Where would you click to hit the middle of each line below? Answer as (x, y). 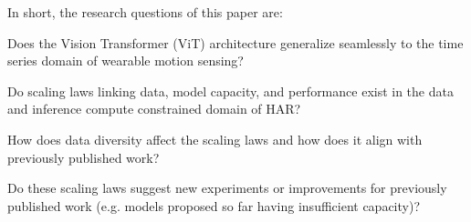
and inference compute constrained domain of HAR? (154, 109)
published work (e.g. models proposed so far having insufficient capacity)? (214, 205)
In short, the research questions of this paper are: (145, 12)
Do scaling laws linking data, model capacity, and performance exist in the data (230, 91)
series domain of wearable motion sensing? (126, 61)
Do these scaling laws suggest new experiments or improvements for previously (227, 188)
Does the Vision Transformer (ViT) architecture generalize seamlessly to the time (235, 42)
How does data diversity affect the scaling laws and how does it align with (215, 139)
